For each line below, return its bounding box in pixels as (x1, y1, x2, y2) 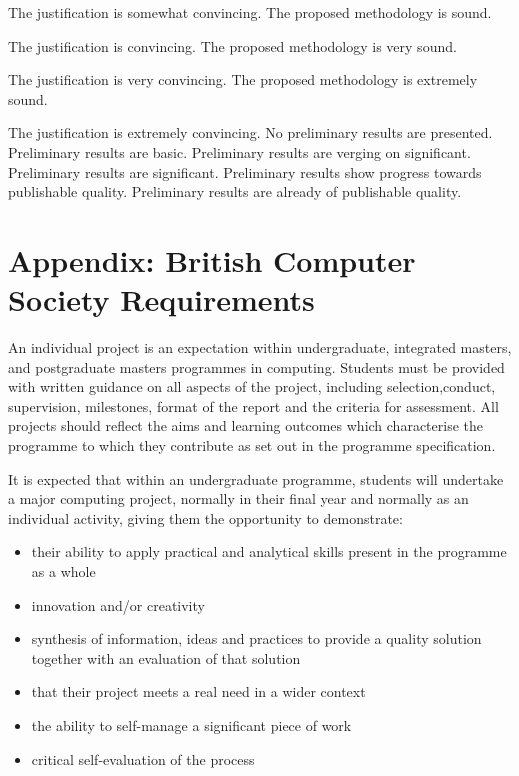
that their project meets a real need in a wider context (31, 681, 366, 702)
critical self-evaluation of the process (31, 748, 255, 769)
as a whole (31, 561, 96, 581)
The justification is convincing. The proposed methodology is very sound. (8, 35, 457, 56)
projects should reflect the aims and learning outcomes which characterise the (8, 415, 483, 436)
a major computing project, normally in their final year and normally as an (8, 488, 469, 509)
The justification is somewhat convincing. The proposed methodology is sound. (8, 2, 492, 22)
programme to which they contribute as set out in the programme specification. (8, 435, 496, 456)
